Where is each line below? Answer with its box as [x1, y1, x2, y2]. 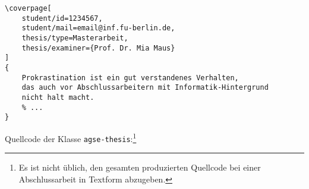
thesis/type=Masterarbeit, [21, 33, 128, 42]
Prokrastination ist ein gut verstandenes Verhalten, [21, 73, 239, 82]
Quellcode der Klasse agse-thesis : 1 [5, 130, 137, 144]
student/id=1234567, [21, 14, 103, 23]
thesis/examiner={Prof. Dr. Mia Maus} [21, 43, 175, 52]
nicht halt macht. [21, 93, 94, 102]
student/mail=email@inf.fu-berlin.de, [21, 24, 175, 33]
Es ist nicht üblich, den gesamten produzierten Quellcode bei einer [18, 161, 261, 174]
